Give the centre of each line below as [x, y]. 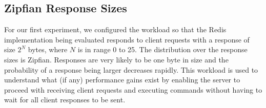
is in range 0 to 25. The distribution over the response [162, 49]
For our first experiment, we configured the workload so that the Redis [115, 29]
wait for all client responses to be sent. [65, 100]
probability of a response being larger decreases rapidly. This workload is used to [131, 69]
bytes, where [48, 49]
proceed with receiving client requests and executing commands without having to [133, 89]
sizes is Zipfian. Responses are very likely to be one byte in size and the [116, 59]
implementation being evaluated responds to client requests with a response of [127, 39]
